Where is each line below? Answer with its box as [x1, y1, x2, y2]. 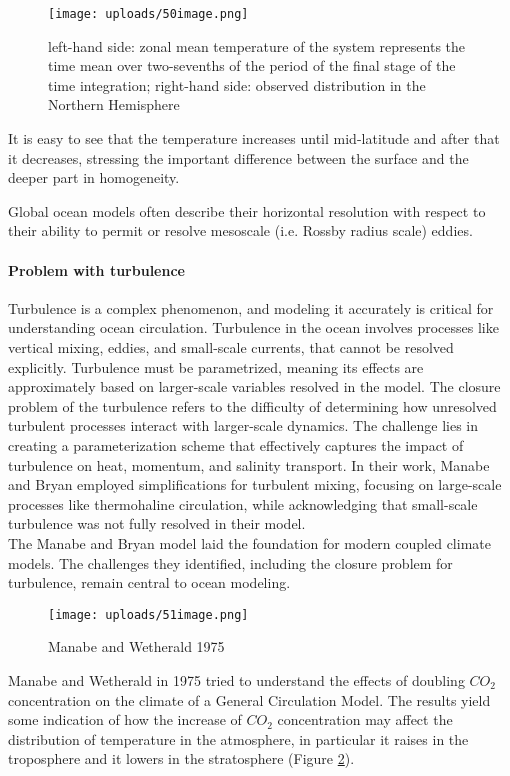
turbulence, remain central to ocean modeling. [8, 572, 291, 593]
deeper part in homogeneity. [8, 167, 180, 188]
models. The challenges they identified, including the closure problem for [8, 552, 453, 573]
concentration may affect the [277, 709, 453, 730]
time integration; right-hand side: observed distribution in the [48, 74, 426, 95]
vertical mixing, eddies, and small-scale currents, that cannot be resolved [8, 336, 454, 357]
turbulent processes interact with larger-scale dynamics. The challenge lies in [8, 415, 479, 436]
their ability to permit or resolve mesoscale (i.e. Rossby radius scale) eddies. [8, 220, 473, 241]
